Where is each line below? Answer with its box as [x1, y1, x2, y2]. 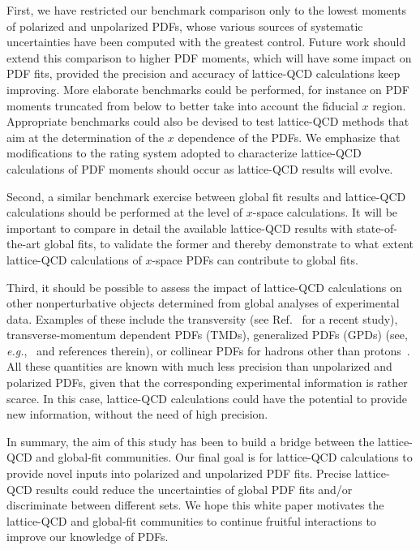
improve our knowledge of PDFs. [6, 528, 169, 545]
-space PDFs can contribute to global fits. [152, 251, 358, 268]
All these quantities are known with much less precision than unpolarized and [6, 358, 392, 375]
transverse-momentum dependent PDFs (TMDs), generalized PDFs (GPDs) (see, [6, 326, 408, 343]
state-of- [356, 219, 397, 236]
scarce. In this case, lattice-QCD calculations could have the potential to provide [6, 389, 408, 406]
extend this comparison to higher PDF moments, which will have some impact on [6, 49, 412, 66]
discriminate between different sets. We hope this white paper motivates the [6, 496, 384, 513]
